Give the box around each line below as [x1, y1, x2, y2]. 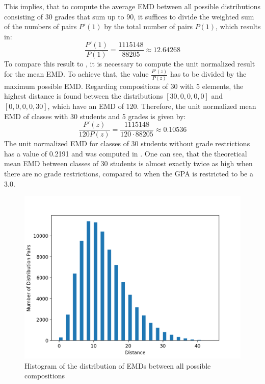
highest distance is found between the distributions [4, 91, 163, 101]
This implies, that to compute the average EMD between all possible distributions [4, 1, 260, 11]
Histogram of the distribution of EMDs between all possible [24, 360, 211, 371]
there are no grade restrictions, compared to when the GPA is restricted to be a [4, 168, 253, 178]
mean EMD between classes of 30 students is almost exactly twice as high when [4, 158, 253, 169]
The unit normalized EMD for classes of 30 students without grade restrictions [4, 138, 250, 149]
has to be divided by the [170, 69, 247, 79]
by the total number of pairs [104, 21, 193, 32]
